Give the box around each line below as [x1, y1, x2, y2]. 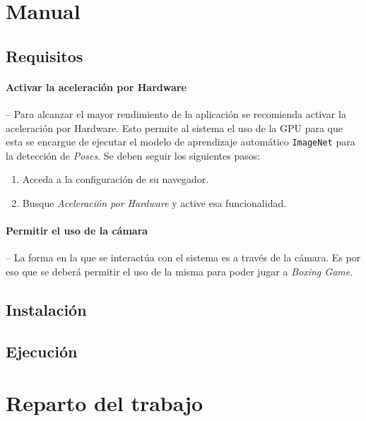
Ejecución [6, 340, 78, 362]
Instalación [6, 298, 87, 320]
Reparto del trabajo [6, 389, 203, 417]
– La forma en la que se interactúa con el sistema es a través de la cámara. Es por [6, 250, 361, 265]
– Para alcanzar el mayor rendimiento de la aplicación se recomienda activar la [6, 106, 346, 121]
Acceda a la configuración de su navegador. [22, 172, 209, 186]
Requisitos [6, 45, 83, 66]
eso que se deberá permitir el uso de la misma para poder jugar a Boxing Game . [6, 263, 353, 278]
